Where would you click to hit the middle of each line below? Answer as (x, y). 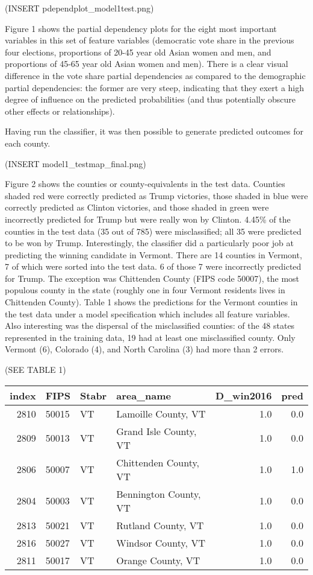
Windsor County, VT (161, 542)
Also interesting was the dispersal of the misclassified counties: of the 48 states (150, 326)
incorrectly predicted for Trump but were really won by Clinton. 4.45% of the (148, 219)
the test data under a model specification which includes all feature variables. (147, 313)
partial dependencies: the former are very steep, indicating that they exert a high (155, 87)
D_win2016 (244, 395)
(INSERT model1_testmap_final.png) (76, 163)
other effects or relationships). (60, 111)
